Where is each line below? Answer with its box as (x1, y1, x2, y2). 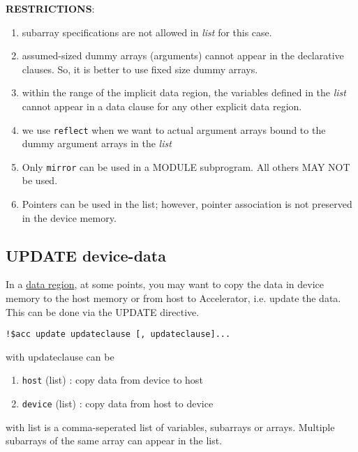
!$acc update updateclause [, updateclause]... (6, 329, 231, 340)
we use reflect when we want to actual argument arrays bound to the (22, 122, 326, 137)
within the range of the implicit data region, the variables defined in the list (22, 85, 346, 100)
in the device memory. (22, 210, 117, 225)
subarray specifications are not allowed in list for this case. (22, 24, 272, 39)
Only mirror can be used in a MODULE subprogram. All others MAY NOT (22, 159, 350, 174)
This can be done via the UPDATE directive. (6, 304, 200, 319)
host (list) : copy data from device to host (22, 372, 203, 387)
